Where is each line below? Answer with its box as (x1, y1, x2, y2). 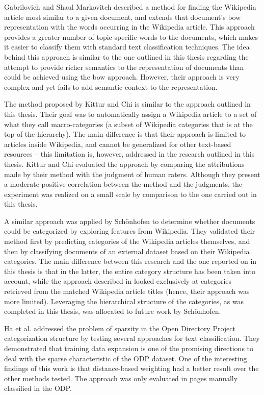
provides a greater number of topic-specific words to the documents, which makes (4, 31, 258, 42)
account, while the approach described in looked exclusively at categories (4, 276, 232, 286)
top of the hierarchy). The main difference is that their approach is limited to (4, 129, 246, 139)
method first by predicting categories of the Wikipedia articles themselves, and (4, 236, 250, 246)
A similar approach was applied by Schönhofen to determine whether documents (4, 215, 255, 226)
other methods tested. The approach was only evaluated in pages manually (4, 373, 238, 383)
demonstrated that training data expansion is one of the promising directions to (4, 343, 254, 353)
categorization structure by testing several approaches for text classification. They (4, 333, 260, 343)
